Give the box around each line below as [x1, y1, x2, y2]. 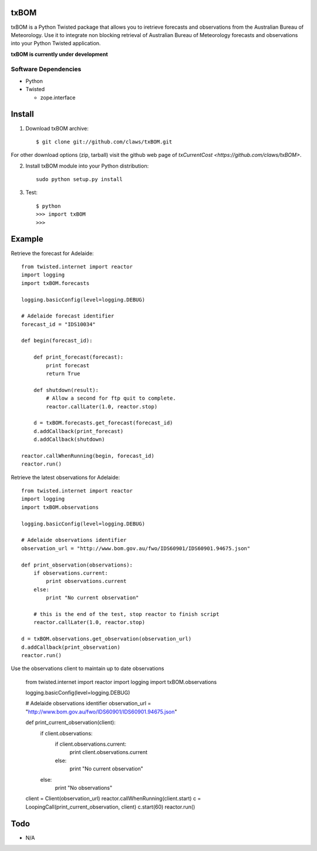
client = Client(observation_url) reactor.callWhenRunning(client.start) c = [25, 795, 201, 802]
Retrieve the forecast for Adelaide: [11, 250, 94, 257]
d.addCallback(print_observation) [21, 644, 120, 651]
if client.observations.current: [55, 741, 126, 748]
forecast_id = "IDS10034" [21, 321, 96, 327]
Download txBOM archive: [25, 125, 89, 132]
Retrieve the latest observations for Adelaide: [11, 474, 120, 481]
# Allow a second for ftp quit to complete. [46, 395, 176, 402]
